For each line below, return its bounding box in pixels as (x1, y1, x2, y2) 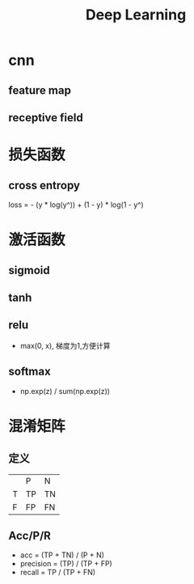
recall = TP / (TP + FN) (19, 568, 95, 578)
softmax (8, 365, 51, 379)
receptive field (8, 111, 83, 125)
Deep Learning (85, 6, 187, 24)
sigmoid (8, 263, 50, 277)
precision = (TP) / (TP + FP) (19, 559, 113, 569)
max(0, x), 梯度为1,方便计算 (19, 341, 111, 350)
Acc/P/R (8, 528, 51, 543)
